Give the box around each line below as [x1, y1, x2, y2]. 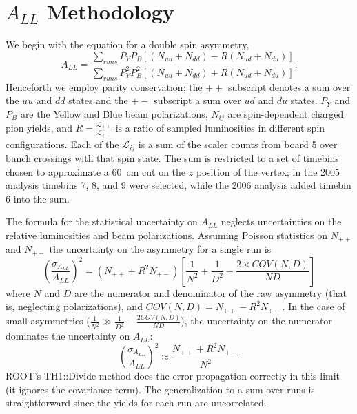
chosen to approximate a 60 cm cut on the [6, 164, 186, 178]
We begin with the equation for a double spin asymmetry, [6, 37, 249, 52]
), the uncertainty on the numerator [181, 313, 332, 328]
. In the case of [282, 299, 345, 313]
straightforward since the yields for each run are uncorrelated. [6, 395, 267, 410]
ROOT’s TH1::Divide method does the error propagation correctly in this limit [6, 369, 340, 383]
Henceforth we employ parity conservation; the [6, 79, 203, 94]
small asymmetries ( [6, 313, 90, 328]
